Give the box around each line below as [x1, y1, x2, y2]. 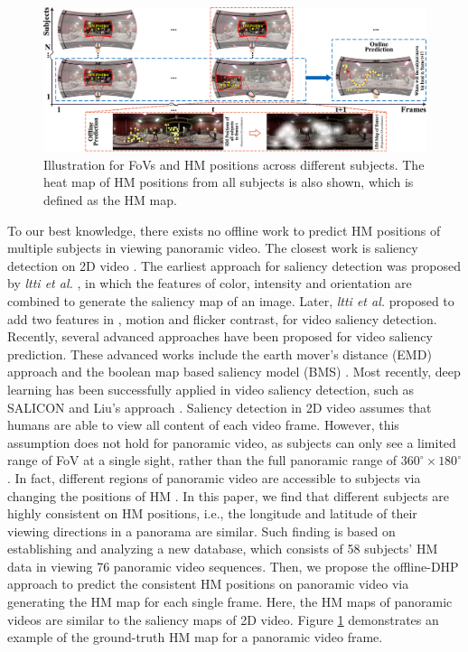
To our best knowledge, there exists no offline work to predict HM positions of [7, 220, 441, 239]
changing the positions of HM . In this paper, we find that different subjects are [7, 486, 449, 505]
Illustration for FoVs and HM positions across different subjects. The [43, 154, 425, 173]
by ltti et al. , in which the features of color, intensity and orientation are [7, 274, 412, 293]
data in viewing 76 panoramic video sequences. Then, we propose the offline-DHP [7, 556, 459, 575]
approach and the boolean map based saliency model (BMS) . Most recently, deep [7, 362, 461, 381]
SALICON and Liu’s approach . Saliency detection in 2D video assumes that [7, 397, 432, 416]
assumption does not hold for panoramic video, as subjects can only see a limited [7, 433, 456, 452]
